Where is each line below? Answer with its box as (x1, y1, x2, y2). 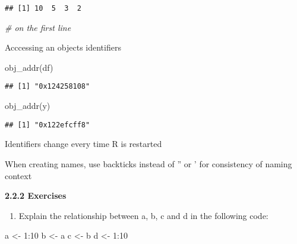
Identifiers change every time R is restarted (5, 137, 162, 150)
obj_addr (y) (5, 99, 50, 112)
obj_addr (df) (5, 61, 53, 73)
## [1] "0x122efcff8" (5, 120, 90, 129)
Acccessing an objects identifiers (5, 41, 121, 54)
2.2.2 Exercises (5, 189, 67, 202)
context (5, 169, 32, 182)
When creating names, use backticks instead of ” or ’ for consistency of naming (5, 157, 292, 170)
